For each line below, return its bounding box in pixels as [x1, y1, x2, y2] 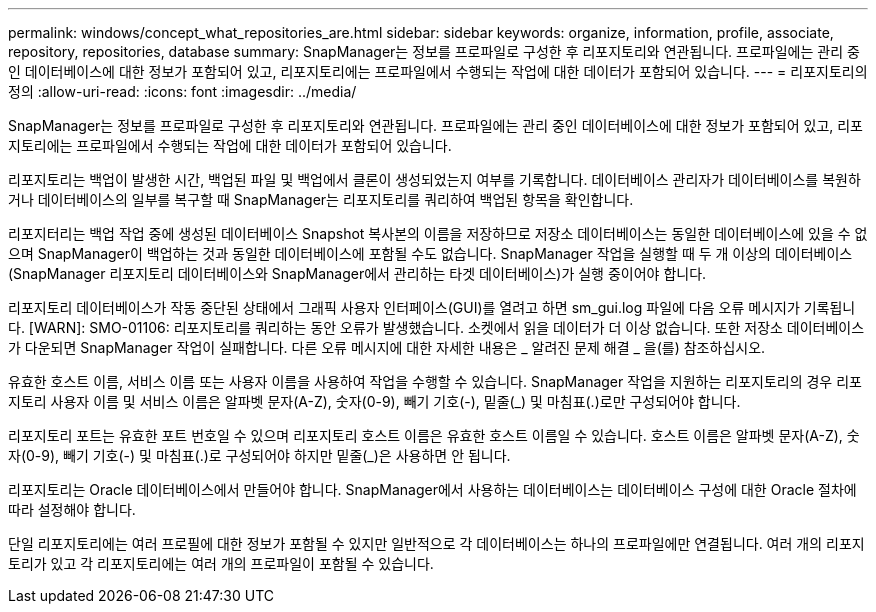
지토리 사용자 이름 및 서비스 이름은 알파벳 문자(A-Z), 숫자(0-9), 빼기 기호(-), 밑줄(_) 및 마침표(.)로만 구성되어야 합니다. [8, 393, 741, 410]
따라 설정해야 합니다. [8, 501, 136, 518]
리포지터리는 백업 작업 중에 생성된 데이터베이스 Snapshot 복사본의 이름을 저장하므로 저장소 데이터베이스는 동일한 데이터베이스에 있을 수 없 [8, 225, 868, 242]
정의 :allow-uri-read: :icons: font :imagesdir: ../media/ [8, 83, 357, 100]
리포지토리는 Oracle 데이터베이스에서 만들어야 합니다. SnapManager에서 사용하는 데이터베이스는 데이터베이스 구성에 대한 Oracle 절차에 [8, 481, 857, 498]
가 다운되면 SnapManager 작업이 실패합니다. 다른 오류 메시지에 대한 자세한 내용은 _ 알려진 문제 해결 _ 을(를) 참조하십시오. [8, 339, 766, 356]
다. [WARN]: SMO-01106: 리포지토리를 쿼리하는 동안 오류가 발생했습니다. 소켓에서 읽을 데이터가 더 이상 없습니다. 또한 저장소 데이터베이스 [8, 319, 865, 336]
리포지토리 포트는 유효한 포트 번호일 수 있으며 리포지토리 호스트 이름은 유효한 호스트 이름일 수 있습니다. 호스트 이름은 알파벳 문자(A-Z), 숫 [8, 427, 860, 444]
